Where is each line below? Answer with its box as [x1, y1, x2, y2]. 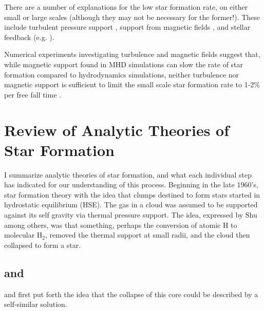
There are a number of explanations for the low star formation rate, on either [4, 2, 248, 12]
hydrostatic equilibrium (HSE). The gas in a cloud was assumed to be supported [4, 199, 258, 210]
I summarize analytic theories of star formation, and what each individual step [4, 169, 252, 180]
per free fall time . [4, 89, 61, 100]
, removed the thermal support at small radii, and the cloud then [45, 229, 250, 240]
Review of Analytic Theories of [4, 119, 230, 140]
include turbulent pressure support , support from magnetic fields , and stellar [4, 22, 251, 32]
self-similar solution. [4, 299, 67, 309]
